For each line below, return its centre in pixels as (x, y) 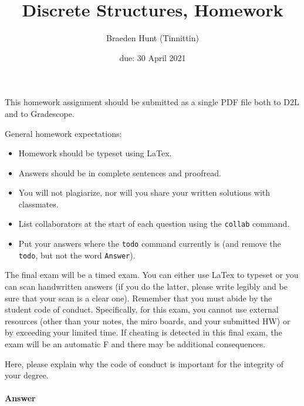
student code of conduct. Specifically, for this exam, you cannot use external (142, 309)
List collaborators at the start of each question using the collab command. (154, 224)
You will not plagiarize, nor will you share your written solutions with (144, 192)
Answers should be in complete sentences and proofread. (120, 172)
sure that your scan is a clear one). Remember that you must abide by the (139, 298)
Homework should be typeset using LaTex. (95, 153)
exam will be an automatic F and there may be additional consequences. (135, 344)
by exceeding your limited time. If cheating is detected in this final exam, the (143, 332)
